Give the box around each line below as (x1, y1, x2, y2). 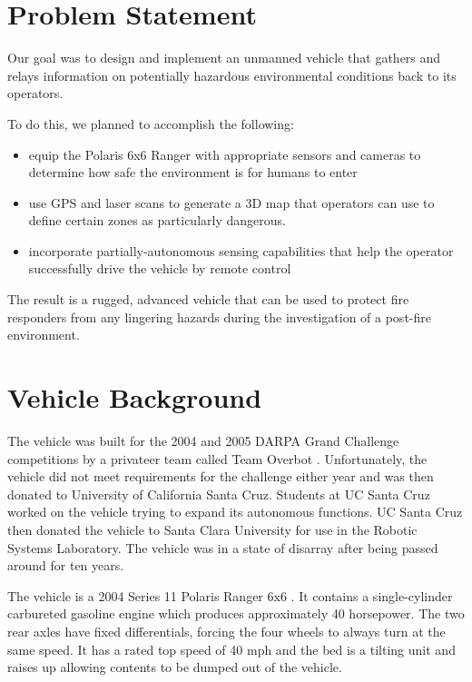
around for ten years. (7, 556, 124, 575)
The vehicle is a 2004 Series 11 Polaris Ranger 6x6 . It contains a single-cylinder (7, 586, 453, 605)
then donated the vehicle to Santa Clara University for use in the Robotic (7, 519, 418, 539)
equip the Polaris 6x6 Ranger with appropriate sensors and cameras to (28, 144, 421, 163)
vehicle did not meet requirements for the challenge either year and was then (7, 467, 434, 486)
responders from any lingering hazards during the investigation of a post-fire (7, 307, 431, 326)
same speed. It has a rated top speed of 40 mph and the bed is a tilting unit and (7, 639, 456, 658)
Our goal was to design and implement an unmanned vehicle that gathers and (7, 48, 441, 67)
